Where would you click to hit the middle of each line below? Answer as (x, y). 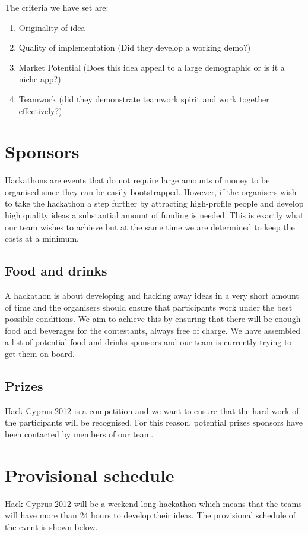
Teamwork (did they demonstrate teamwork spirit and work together (144, 98)
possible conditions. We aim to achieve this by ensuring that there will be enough (153, 319)
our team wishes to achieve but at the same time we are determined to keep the (150, 226)
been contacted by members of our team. (79, 434)
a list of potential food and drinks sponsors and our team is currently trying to (148, 342)
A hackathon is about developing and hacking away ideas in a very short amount (152, 295)
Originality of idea (52, 27)
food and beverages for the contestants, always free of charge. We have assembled (153, 330)
